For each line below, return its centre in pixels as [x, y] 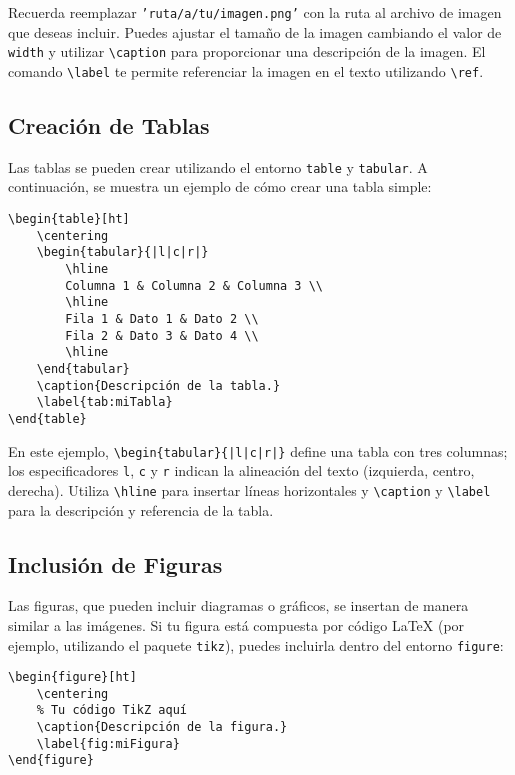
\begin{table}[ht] [69, 219]
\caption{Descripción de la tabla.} [158, 385]
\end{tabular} [83, 368]
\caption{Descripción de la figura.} [162, 727]
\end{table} [47, 418]
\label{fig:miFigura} [108, 743]
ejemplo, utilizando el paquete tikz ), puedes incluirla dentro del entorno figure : [256, 644]
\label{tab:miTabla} [104, 402]
